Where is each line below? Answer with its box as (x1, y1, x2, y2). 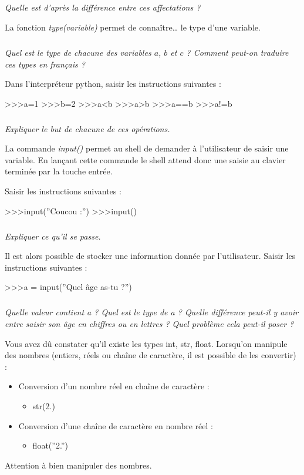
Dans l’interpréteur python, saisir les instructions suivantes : (5, 78, 221, 90)
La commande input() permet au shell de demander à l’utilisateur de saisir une (5, 142, 289, 154)
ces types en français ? (5, 58, 85, 70)
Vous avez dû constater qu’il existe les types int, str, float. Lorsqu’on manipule (5, 337, 288, 349)
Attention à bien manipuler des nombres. (5, 459, 152, 471)
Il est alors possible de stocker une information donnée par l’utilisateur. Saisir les (5, 250, 296, 262)
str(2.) (32, 399, 55, 412)
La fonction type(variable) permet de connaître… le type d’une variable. (5, 21, 261, 33)
